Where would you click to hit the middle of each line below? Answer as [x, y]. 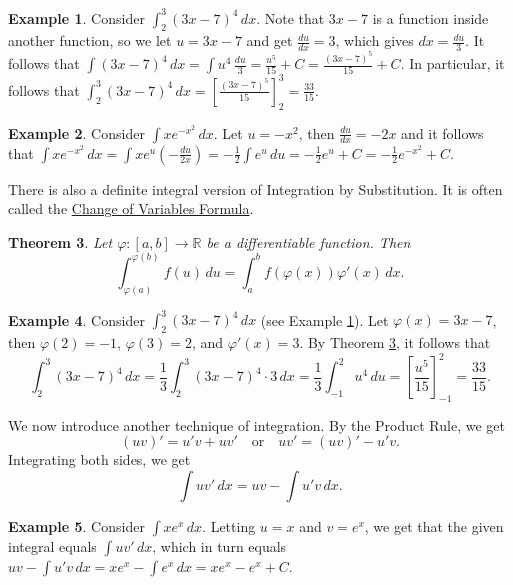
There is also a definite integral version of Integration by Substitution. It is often [255, 188]
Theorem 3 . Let [60, 241]
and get [269, 40]
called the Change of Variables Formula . [131, 208]
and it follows [442, 132]
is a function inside [430, 17]
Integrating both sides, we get [99, 459]
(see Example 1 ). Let [324, 319]
